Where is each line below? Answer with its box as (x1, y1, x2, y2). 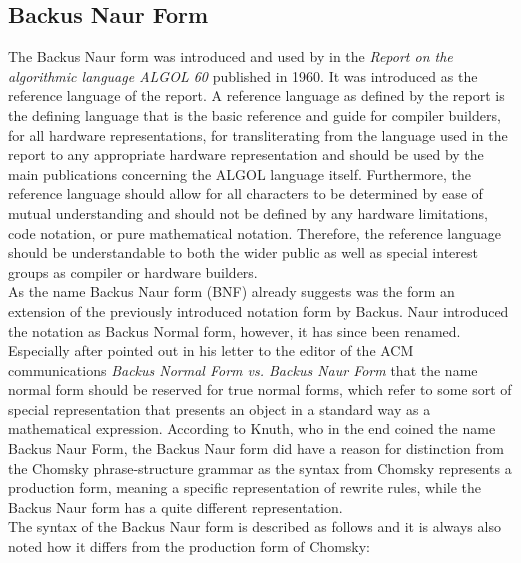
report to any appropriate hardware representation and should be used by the (8, 144, 484, 165)
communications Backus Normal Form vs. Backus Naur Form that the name (8, 359, 478, 380)
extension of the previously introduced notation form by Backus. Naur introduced (8, 300, 509, 321)
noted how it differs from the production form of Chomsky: (8, 536, 370, 557)
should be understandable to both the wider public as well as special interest (8, 242, 478, 263)
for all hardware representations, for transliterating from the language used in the (8, 124, 508, 145)
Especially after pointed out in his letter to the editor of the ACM (8, 340, 414, 361)
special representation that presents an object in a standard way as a (8, 398, 431, 419)
